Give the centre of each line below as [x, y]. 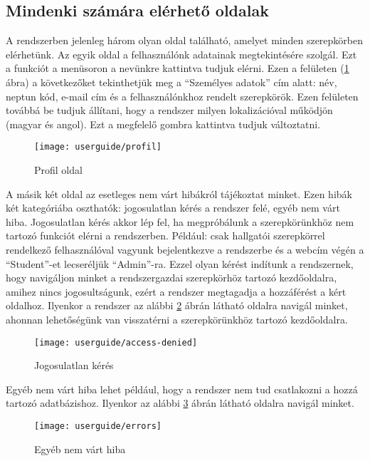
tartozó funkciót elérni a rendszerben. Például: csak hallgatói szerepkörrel [165, 235]
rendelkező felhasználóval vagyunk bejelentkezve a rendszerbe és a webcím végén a [185, 249]
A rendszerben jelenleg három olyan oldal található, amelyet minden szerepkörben [185, 40]
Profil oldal [58, 170]
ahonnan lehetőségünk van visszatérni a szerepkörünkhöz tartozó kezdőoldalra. [177, 319]
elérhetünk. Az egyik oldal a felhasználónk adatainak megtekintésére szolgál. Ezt [181, 54]
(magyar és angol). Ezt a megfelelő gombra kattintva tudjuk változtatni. [163, 124]
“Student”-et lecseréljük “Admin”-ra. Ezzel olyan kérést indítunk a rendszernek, [180, 263]
